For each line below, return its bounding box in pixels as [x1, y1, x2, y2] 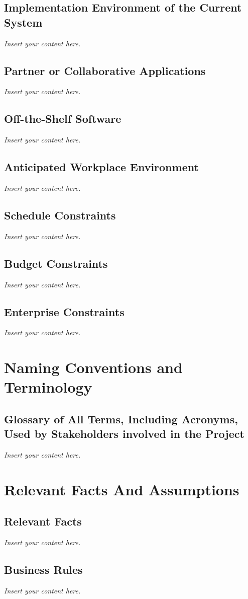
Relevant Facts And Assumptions [4, 479, 239, 499]
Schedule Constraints [4, 207, 116, 222]
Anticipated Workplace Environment [4, 159, 199, 175]
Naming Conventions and [4, 357, 183, 378]
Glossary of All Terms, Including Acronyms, [4, 411, 238, 426]
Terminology [4, 377, 92, 397]
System [4, 14, 43, 30]
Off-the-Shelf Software [4, 111, 121, 126]
